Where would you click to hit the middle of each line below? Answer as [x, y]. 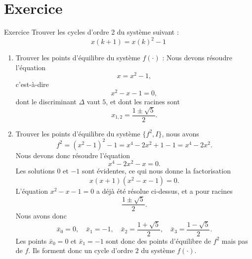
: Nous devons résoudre [197, 58]
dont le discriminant [46, 102]
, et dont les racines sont [143, 102]
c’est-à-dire [32, 84]
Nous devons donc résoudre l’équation [73, 155]
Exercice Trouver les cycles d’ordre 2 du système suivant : [91, 32]
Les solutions [35, 171]
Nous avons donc [41, 216]
